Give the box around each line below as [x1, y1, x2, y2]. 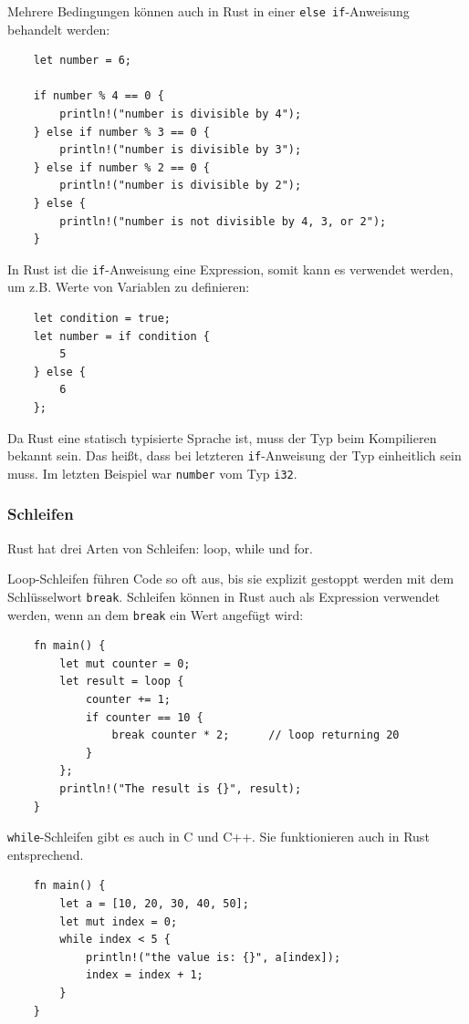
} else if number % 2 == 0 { [33, 160, 210, 174]
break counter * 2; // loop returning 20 [111, 729, 400, 742]
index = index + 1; [85, 968, 203, 982]
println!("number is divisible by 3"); [59, 143, 302, 157]
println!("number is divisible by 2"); [59, 179, 302, 192]
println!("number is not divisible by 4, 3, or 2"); [59, 214, 387, 228]
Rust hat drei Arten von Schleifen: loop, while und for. [7, 538, 313, 557]
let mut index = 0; [59, 915, 178, 928]
